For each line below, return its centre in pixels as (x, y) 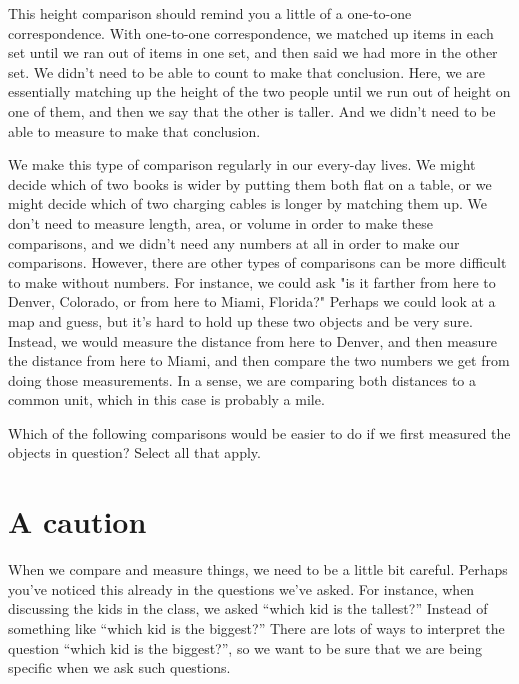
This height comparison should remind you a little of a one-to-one (210, 13)
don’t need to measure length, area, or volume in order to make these (220, 222)
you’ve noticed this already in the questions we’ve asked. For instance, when (241, 588)
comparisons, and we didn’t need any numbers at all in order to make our (234, 242)
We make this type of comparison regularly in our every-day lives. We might (242, 164)
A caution (77, 521)
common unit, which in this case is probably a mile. (166, 399)
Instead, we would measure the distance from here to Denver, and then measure (253, 340)
